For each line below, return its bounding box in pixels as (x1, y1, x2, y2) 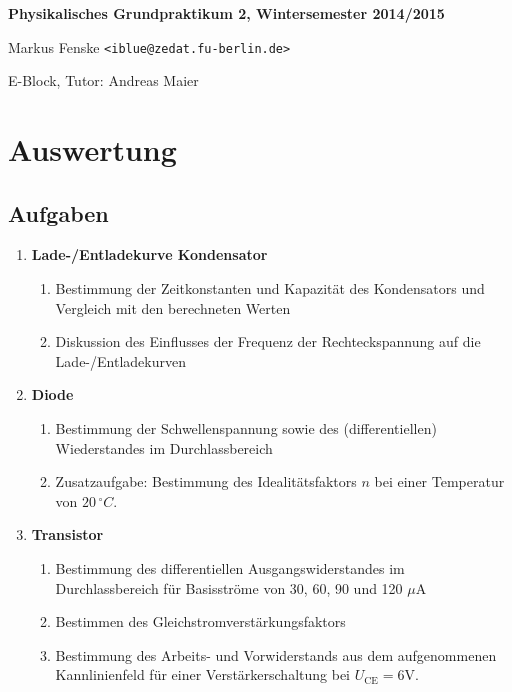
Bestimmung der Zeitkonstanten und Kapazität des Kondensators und (55, 278, 485, 299)
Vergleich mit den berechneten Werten (55, 297, 291, 318)
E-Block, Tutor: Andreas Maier (8, 70, 199, 91)
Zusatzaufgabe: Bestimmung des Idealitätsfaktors (55, 471, 357, 492)
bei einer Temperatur (374, 471, 505, 492)
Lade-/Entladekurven (55, 350, 186, 371)
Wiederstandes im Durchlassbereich (55, 437, 273, 458)
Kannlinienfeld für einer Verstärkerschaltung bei (55, 664, 350, 685)
